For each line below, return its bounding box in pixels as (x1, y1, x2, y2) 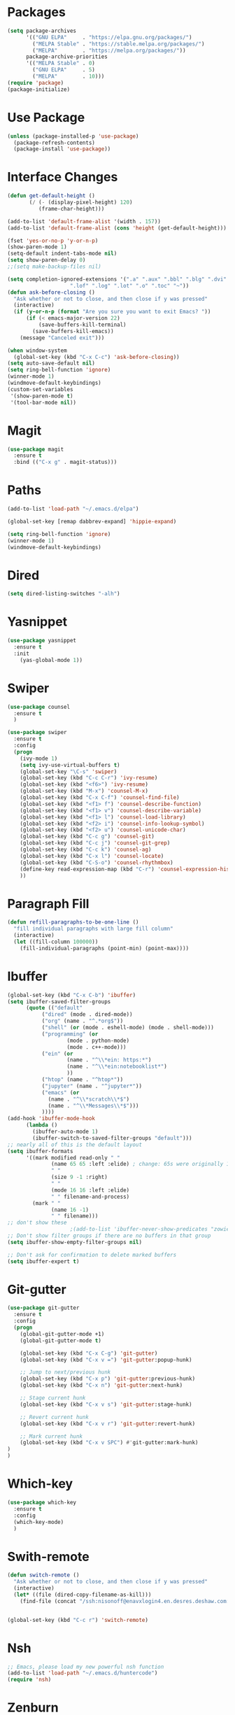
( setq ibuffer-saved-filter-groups (7, 998, 111, 1005)
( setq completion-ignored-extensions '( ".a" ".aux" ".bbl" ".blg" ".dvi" (7, 276, 227, 283)
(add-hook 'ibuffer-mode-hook (7, 1115, 96, 1122)
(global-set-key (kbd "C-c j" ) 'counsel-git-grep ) (20, 840, 171, 847)
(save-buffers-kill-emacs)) (32, 327, 114, 334)
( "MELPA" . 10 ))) (32, 73, 105, 80)
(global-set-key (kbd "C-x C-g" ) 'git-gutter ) (20, 1350, 158, 1357)
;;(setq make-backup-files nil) (7, 263, 101, 270)
